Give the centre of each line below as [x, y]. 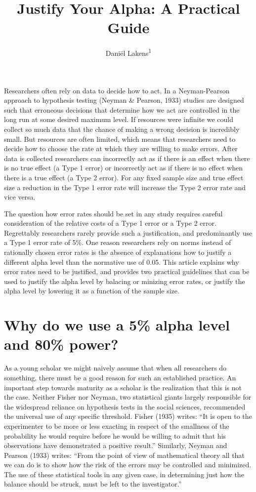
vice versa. [20, 197]
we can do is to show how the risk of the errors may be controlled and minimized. [128, 465]
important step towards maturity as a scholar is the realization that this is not [123, 387]
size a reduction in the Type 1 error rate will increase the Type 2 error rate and [125, 187]
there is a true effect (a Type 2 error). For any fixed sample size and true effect [124, 177]
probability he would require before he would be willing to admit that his [115, 435]
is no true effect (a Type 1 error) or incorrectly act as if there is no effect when [124, 168]
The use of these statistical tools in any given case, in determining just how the [124, 474]
